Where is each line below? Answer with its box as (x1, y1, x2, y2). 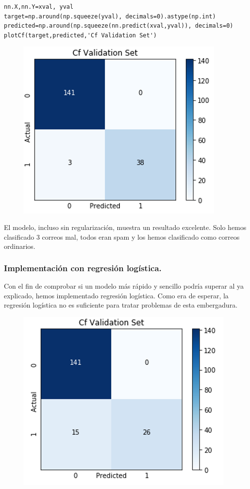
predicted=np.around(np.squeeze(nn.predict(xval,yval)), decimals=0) (4, 22, 233, 30)
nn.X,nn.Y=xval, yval (4, 3, 74, 10)
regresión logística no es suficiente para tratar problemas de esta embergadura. (4, 300, 238, 310)
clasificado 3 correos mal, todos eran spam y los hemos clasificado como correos (4, 231, 240, 242)
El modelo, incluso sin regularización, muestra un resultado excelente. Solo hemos (4, 222, 247, 232)
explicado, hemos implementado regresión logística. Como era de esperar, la (4, 290, 229, 300)
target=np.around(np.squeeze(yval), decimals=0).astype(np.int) (4, 13, 216, 20)
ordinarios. (4, 241, 35, 251)
